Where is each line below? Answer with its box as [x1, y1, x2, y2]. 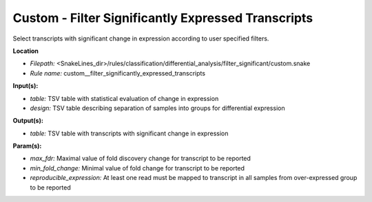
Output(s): [12, 117, 44, 125]
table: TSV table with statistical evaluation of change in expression [30, 94, 219, 102]
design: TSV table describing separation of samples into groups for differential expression [30, 104, 285, 112]
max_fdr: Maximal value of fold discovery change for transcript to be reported [30, 155, 251, 163]
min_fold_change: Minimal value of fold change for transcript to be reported [30, 164, 245, 172]
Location [12, 47, 39, 55]
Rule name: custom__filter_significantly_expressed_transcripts [30, 69, 206, 77]
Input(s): [12, 82, 39, 90]
